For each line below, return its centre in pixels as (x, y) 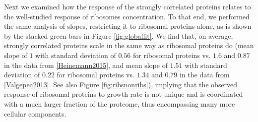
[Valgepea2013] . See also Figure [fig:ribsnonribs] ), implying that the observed (121, 84)
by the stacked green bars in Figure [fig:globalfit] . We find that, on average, (119, 35)
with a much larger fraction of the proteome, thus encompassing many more (120, 103)
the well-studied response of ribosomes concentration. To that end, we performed (127, 16)
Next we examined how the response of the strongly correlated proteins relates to (128, 6)
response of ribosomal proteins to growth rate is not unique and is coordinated (124, 94)
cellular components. (35, 113)
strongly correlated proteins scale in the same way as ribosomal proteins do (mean (129, 45)
